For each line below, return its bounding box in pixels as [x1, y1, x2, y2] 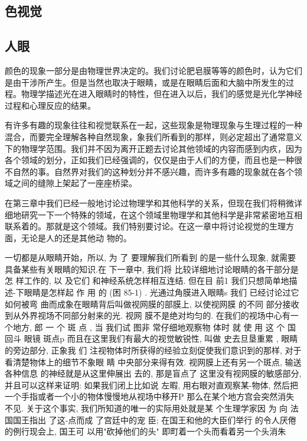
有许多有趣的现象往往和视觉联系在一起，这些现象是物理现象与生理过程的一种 [5, 119, 302, 131]
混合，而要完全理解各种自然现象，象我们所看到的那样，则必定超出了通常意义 [5, 130, 302, 142]
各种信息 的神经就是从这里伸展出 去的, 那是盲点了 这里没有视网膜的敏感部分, [5, 367, 302, 380]
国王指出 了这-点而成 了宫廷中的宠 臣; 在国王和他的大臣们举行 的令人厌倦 [12, 413, 296, 426]
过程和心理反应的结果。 [5, 99, 96, 111]
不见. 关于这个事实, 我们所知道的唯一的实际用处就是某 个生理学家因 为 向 [5, 402, 288, 414]
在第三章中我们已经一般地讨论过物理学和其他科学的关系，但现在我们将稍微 [5, 196, 294, 209]
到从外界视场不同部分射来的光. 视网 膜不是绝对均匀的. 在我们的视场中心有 [5, 309, 290, 322]
